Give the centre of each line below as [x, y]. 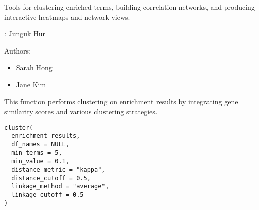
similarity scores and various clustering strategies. [81, 111]
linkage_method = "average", [60, 187]
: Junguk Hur [25, 34]
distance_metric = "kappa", [58, 170]
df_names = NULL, [40, 145]
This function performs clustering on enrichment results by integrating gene [121, 101]
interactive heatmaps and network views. [67, 16]
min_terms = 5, [37, 153]
